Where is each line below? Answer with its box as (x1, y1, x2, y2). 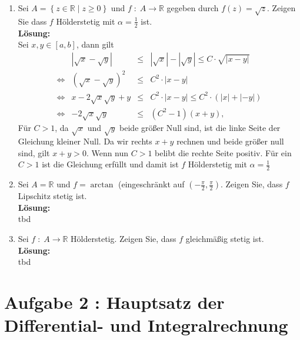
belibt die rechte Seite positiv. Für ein (155, 146, 292, 159)
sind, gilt (18, 146, 50, 159)
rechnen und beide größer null (176, 135, 284, 147)
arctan (90, 181, 114, 190)
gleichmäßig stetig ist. (185, 233, 264, 244)
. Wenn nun (86, 146, 129, 159)
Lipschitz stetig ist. (18, 190, 87, 202)
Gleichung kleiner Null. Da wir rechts (18, 135, 152, 147)
